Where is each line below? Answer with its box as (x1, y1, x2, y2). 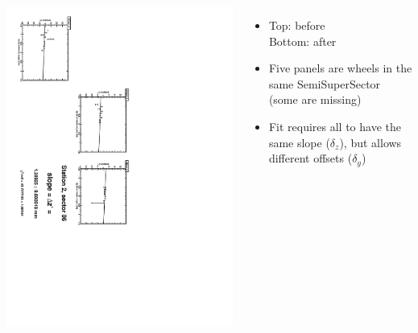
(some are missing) (268, 91, 362, 108)
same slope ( (268, 134, 330, 150)
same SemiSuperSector (268, 75, 381, 92)
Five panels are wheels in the (268, 60, 412, 76)
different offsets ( (268, 150, 353, 166)
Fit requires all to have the (268, 117, 401, 134)
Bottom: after (268, 32, 337, 49)
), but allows (339, 134, 402, 150)
